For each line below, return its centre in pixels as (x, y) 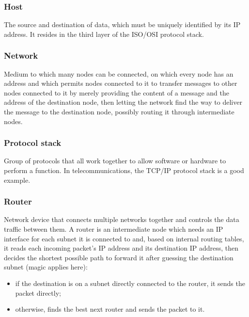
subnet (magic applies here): (46, 267)
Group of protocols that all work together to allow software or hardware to (115, 161)
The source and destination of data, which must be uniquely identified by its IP (122, 24)
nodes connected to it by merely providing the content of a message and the (117, 92)
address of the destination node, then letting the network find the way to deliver (123, 102)
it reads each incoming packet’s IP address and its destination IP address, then (121, 248)
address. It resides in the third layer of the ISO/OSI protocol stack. (104, 34)
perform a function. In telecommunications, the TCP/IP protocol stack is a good (124, 170)
